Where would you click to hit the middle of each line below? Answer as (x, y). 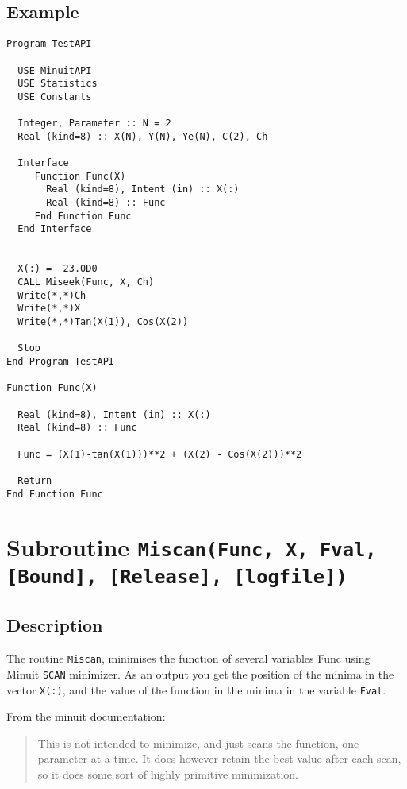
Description (55, 625)
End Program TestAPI (61, 361)
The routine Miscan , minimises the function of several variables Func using (188, 658)
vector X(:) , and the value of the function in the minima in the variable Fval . (196, 689)
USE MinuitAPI (55, 70)
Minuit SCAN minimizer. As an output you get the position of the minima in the (200, 673)
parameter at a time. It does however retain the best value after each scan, (219, 758)
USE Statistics (58, 84)
